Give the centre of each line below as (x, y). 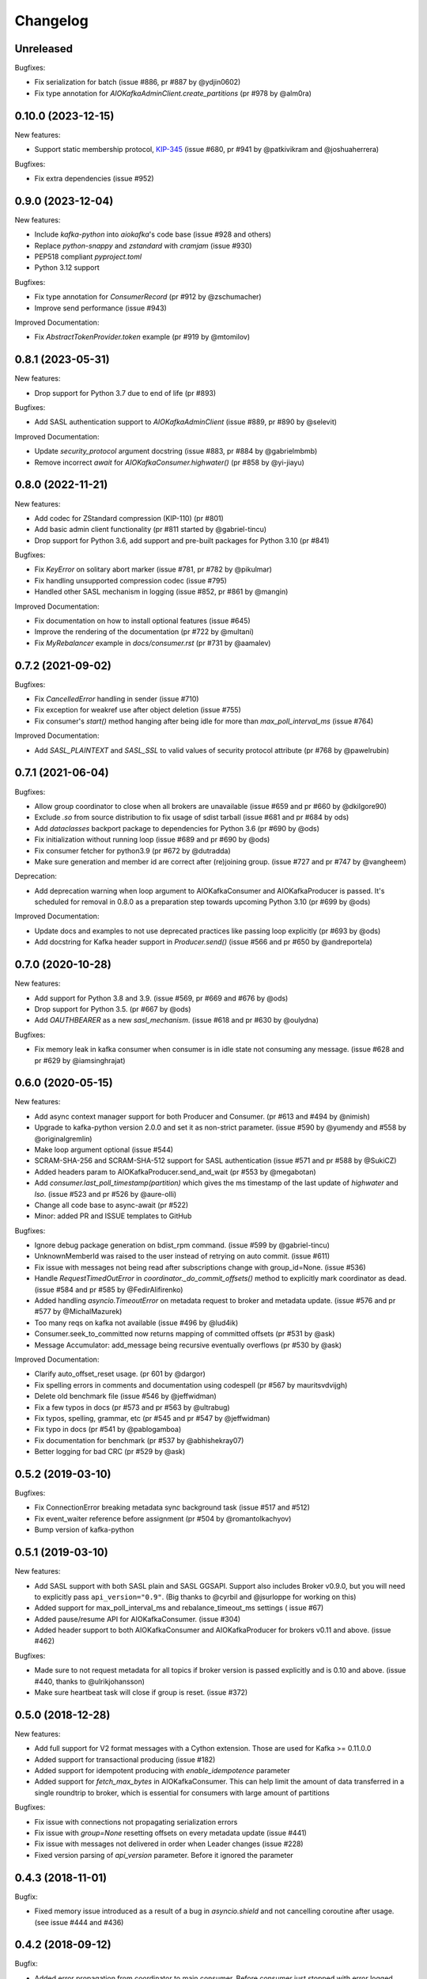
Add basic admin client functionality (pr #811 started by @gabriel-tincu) (151, 530)
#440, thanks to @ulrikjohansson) (90, 1681)
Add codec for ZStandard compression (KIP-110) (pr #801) (129, 518)
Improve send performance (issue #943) (101, 308)
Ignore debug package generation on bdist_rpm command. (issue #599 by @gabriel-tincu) (182, 1245)
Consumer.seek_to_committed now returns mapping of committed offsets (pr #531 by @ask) (185, 1334)
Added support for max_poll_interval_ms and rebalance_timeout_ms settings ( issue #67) (179, 1608)
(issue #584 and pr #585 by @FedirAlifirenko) (109, 1290)
